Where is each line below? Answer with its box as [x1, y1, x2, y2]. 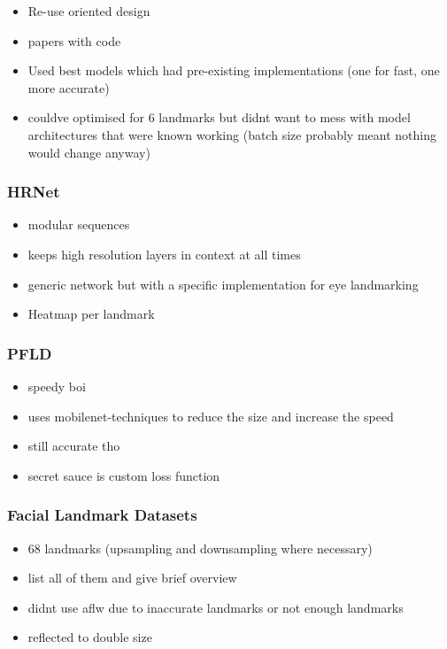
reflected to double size [27, 628, 152, 646]
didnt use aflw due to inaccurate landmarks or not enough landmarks [27, 598, 404, 616]
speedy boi [27, 376, 86, 395]
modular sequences [27, 215, 130, 234]
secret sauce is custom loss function [27, 466, 220, 484]
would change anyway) [27, 143, 150, 161]
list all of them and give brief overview [27, 568, 237, 587]
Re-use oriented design [27, 2, 150, 19]
